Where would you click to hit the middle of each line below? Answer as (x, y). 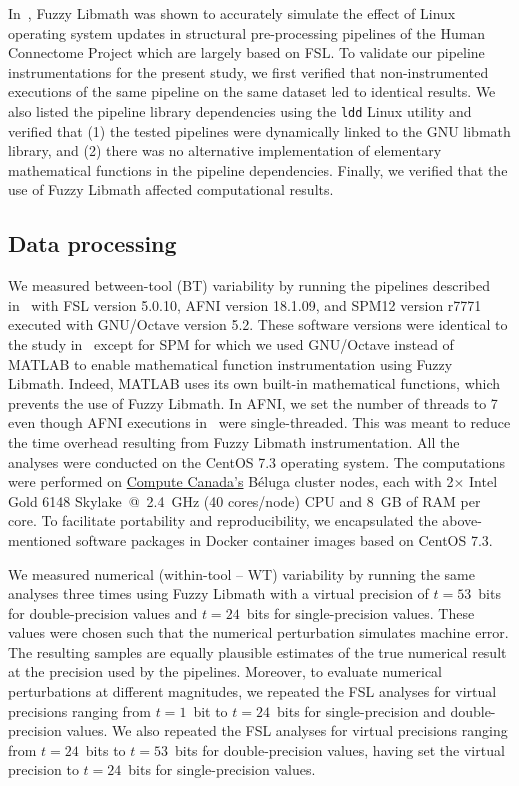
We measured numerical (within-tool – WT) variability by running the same (241, 573)
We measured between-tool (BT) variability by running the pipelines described (249, 285)
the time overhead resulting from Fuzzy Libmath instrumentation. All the (234, 441)
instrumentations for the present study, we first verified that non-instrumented (248, 71)
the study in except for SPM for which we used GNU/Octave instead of (231, 343)
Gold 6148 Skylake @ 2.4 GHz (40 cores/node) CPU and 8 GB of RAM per (244, 500)
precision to (43, 769)
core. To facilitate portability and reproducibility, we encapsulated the (223, 520)
